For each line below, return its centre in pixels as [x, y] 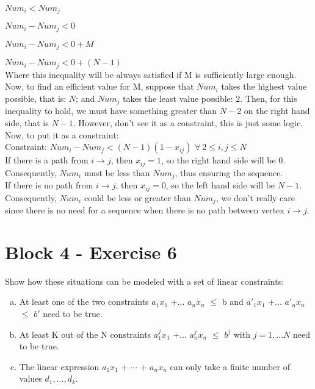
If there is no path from [49, 185]
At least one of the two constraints [84, 302]
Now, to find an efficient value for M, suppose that [100, 86]
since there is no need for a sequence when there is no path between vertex [145, 210]
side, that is [27, 123]
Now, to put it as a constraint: [62, 134]
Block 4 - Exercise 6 [91, 252]
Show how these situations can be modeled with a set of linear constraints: [145, 281]
